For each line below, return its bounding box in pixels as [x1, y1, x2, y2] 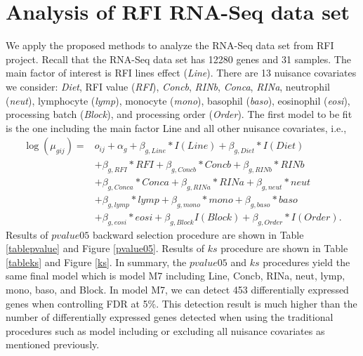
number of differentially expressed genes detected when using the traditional [6, 310, 334, 324]
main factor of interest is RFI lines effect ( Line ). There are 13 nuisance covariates [6, 65, 357, 80]
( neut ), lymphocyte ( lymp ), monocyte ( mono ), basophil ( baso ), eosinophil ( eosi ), [6, 93, 350, 107]
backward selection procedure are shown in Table [92, 227, 304, 242]
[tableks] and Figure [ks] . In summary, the [6, 254, 187, 269]
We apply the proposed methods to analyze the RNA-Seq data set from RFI [6, 38, 334, 53]
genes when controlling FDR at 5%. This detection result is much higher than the [6, 296, 357, 310]
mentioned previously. [6, 337, 100, 352]
